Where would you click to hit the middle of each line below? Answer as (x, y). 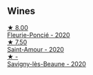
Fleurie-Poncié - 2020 (39, 35)
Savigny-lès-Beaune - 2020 (46, 63)
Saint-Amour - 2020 (35, 49)
